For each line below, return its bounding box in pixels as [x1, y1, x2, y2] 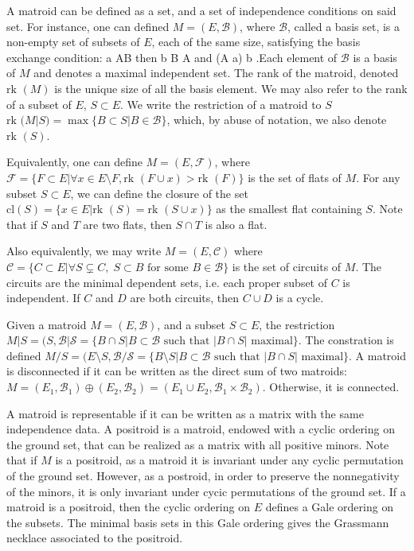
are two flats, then [83, 215, 172, 232]
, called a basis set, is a [287, 17, 400, 34]
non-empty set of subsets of [6, 33, 140, 50]
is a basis [353, 49, 397, 65]
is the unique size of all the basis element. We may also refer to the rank [54, 80, 408, 96]
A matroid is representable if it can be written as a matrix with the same [6, 405, 364, 421]
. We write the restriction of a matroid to [119, 95, 322, 112]
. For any [356, 169, 400, 185]
